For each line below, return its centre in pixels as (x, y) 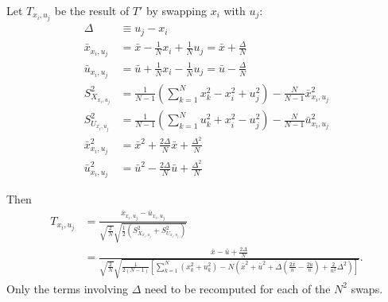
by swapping (177, 10)
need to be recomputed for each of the (237, 288)
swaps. (367, 288)
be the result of (92, 10)
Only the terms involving (67, 288)
